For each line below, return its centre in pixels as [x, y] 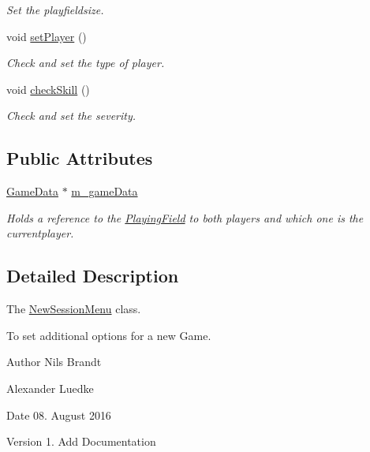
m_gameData [105, 191]
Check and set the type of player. [86, 63]
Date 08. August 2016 [59, 415]
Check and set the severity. [71, 116]
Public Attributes [80, 158]
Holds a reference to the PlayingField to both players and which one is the [185, 217]
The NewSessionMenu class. [74, 309]
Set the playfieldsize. [55, 9]
